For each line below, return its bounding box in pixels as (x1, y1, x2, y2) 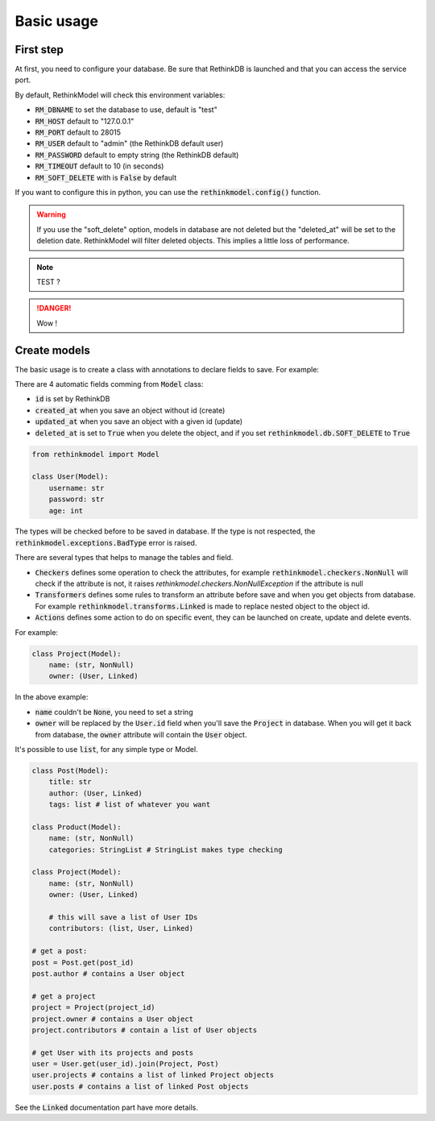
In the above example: (14, 692, 89, 702)
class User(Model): (31, 472, 109, 481)
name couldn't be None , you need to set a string (35, 707, 193, 716)
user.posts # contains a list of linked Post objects (31, 1082, 249, 1091)
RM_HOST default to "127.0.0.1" (35, 116, 135, 126)
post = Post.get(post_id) (31, 957, 135, 967)
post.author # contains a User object (31, 969, 185, 978)
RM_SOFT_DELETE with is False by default (35, 172, 177, 182)
